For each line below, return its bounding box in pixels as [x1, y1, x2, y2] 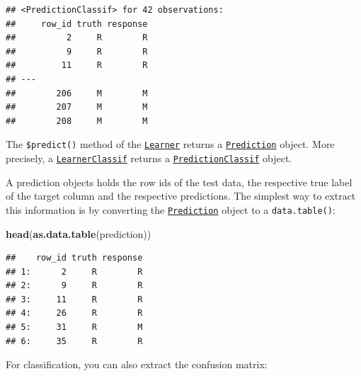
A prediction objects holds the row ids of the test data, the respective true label [6, 174, 353, 189]
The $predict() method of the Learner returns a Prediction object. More [6, 137, 335, 152]
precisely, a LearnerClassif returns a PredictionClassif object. [6, 151, 292, 165]
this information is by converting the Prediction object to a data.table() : [6, 202, 336, 217]
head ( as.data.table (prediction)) [6, 226, 151, 241]
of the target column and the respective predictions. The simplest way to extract [6, 188, 356, 203]
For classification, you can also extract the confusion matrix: [6, 357, 268, 372]
